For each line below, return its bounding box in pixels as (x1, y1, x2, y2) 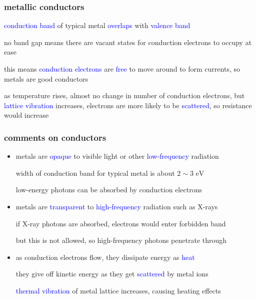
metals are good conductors (4, 73, 88, 84)
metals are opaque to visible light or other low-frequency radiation (15, 151, 219, 161)
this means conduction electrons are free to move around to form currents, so (4, 64, 240, 74)
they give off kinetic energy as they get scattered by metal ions (15, 268, 208, 279)
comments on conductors (4, 131, 106, 143)
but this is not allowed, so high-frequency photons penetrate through (15, 235, 227, 245)
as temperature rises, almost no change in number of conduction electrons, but (4, 90, 245, 101)
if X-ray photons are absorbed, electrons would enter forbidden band (15, 218, 226, 228)
